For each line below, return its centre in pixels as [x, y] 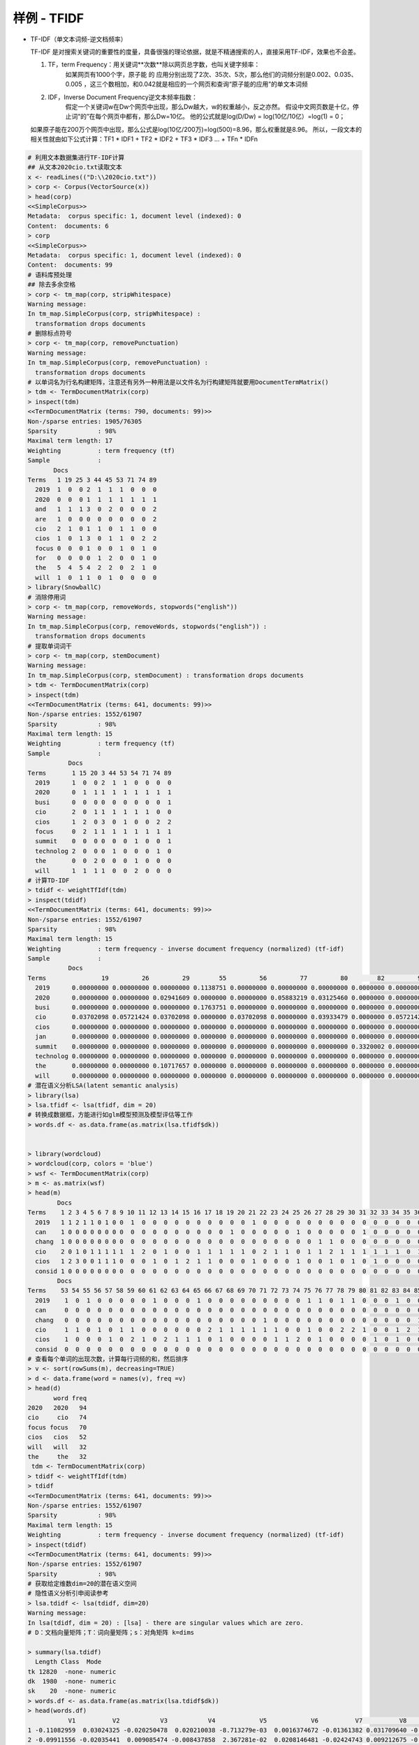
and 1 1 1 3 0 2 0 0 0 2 [96, 509]
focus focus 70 [57, 1427]
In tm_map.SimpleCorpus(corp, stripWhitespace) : [114, 314]
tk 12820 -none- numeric [72, 1671]
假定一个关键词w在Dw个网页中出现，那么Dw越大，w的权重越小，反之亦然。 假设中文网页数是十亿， [209, 106]
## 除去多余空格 [52, 285]
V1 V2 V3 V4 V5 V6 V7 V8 [237, 1720]
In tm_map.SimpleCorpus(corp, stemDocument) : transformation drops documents [166, 675]
